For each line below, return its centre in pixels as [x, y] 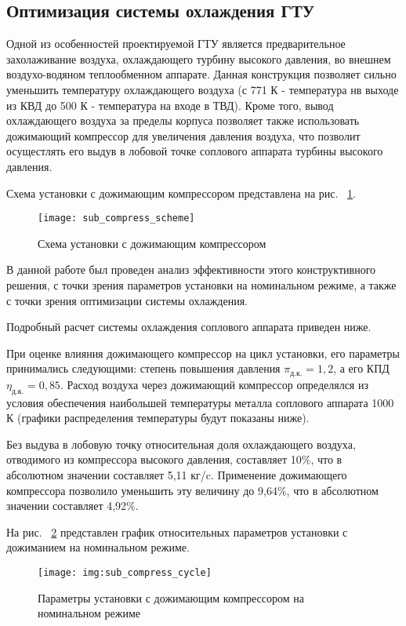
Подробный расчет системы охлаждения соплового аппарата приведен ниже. [189, 327]
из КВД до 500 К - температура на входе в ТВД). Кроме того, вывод [170, 105]
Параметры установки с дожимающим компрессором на [171, 597]
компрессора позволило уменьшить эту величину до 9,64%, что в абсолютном [192, 490]
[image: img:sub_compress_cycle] [125, 572]
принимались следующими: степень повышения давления [143, 368]
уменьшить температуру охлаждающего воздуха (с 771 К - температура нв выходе [203, 89]
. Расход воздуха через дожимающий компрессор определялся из [214, 384]
